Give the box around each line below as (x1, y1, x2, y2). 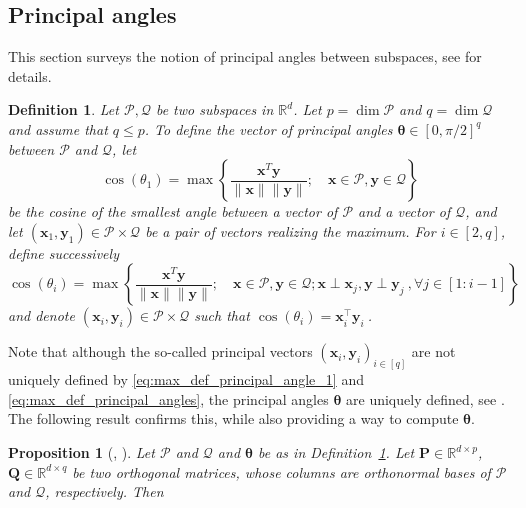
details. (8, 65, 52, 86)
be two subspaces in (155, 99, 274, 120)
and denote (8, 305, 75, 326)
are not (411, 341, 456, 362)
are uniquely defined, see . (346, 388, 505, 409)
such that (194, 305, 250, 326)
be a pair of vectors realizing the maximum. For (145, 220, 436, 241)
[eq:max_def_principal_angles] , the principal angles (8, 388, 329, 409)
